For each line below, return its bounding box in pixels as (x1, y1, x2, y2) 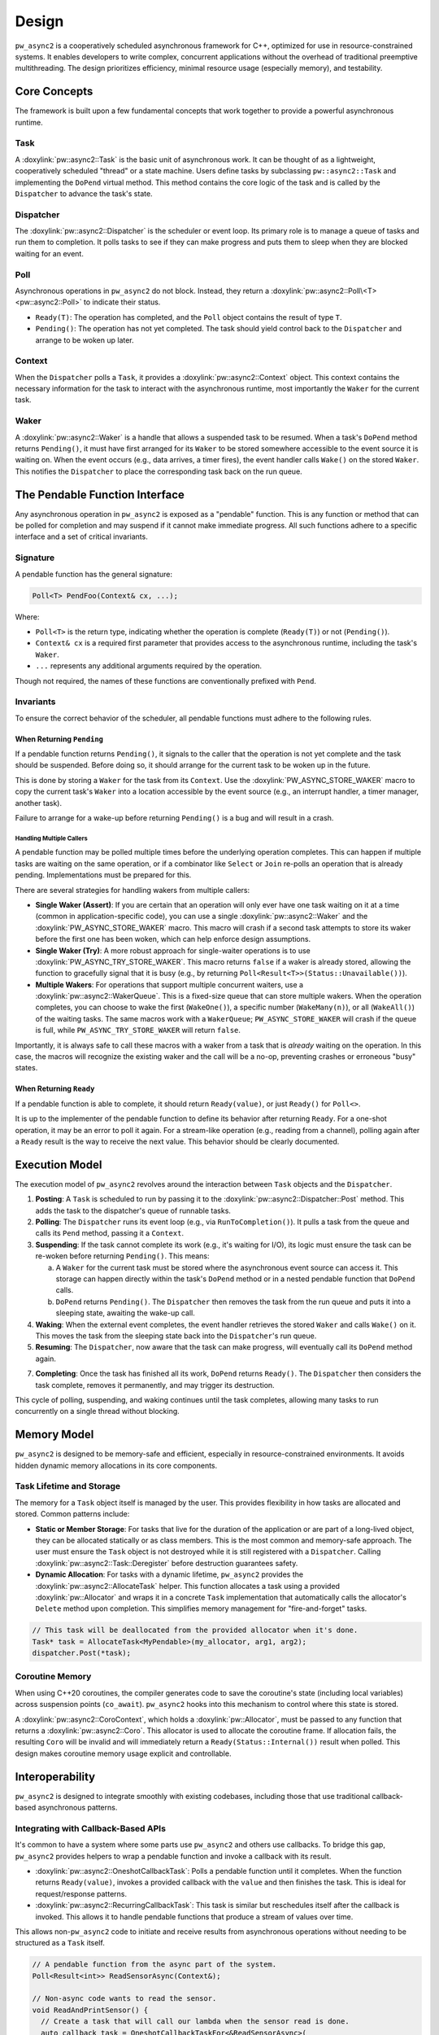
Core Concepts (15, 85, 93, 98)
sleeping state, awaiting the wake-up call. (55, 1308, 195, 1318)
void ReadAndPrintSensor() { (32, 2005, 149, 2015)
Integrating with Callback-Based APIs (15, 1823, 167, 1834)
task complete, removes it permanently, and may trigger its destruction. (35, 1380, 276, 1389)
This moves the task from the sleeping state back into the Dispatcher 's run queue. (35, 1331, 317, 1341)
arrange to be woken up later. (35, 335, 134, 345)
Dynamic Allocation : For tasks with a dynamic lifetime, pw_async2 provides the (35, 1569, 304, 1579)
